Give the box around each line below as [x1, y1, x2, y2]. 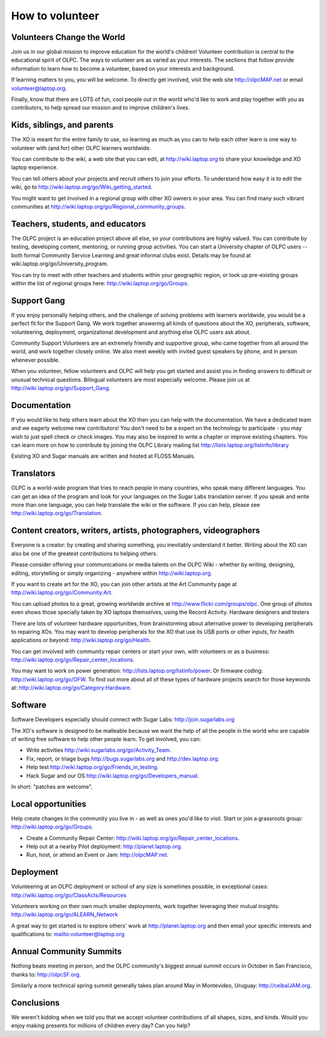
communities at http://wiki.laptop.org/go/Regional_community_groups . [11, 203, 186, 210]
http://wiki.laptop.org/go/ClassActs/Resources [11, 891, 127, 899]
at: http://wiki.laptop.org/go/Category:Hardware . [11, 684, 132, 692]
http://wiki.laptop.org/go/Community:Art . [11, 589, 113, 596]
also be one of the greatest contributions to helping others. [11, 550, 158, 557]
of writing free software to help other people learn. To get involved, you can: [11, 735, 202, 743]
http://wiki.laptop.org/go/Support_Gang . [11, 384, 111, 391]
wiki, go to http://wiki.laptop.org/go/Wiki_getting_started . [11, 183, 153, 190]
